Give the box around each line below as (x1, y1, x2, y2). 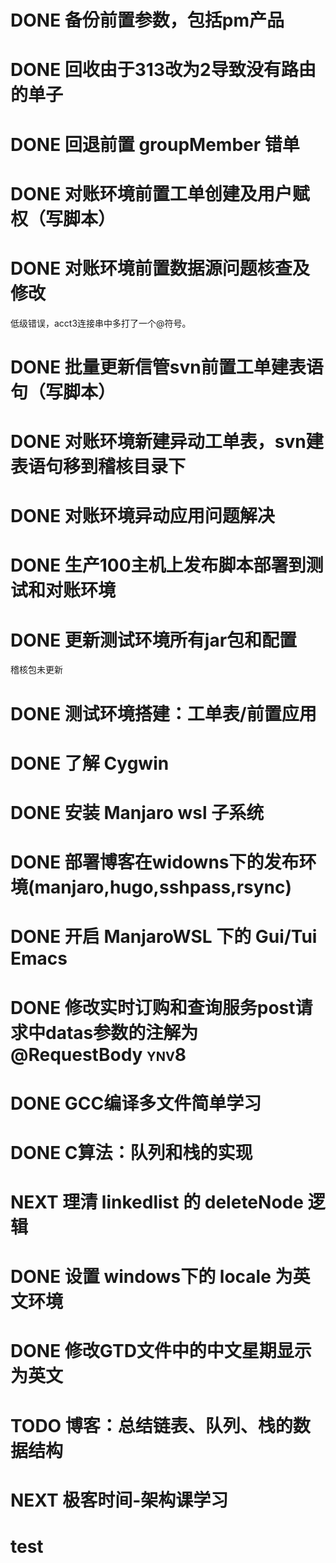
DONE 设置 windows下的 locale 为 (10, 1266, 293, 1288)
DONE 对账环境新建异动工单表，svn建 (10, 431, 324, 453)
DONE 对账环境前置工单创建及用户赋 (10, 182, 310, 205)
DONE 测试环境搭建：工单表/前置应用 (10, 702, 317, 725)
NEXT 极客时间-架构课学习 (10, 1489, 229, 1511)
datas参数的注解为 (45, 1021, 199, 1044)
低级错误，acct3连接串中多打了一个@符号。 (10, 317, 192, 329)
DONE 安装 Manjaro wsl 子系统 (10, 801, 265, 824)
